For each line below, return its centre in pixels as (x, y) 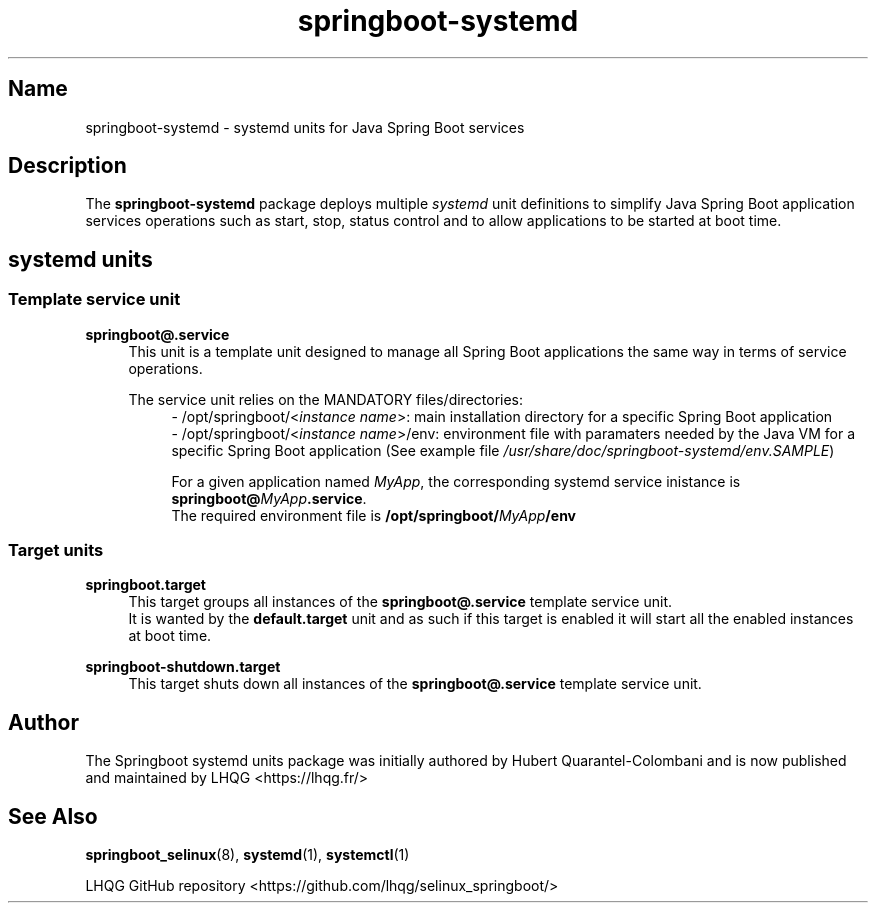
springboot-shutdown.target (183, 667)
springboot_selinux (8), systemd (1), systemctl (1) (247, 855)
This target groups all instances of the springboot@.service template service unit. (400, 602)
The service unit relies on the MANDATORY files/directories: (326, 399)
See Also (53, 816)
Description (67, 166)
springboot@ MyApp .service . (269, 498)
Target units (56, 550)
